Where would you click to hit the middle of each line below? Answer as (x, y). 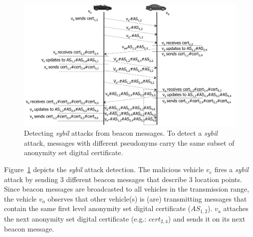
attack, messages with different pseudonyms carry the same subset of (129, 142)
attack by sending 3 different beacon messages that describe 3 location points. (123, 179)
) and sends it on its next (207, 218)
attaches (236, 208)
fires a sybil (231, 169)
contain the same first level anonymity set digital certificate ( (97, 208)
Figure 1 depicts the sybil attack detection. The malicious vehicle (104, 169)
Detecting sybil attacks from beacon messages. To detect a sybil (121, 133)
